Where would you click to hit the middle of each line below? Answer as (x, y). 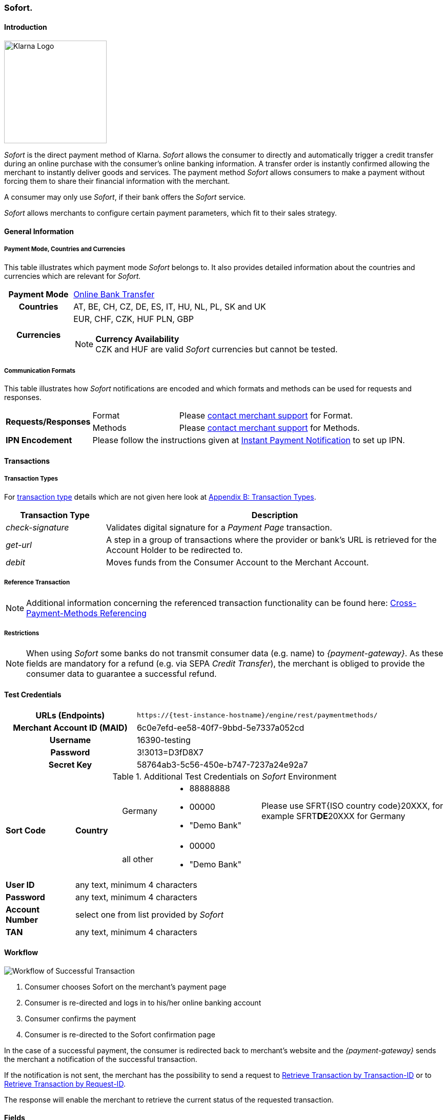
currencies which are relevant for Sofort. (73, 276)
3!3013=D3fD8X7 (170, 752)
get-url (19, 545)
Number (22, 919)
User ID (20, 885)
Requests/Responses (48, 422)
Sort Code (26, 830)
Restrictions (22, 633)
